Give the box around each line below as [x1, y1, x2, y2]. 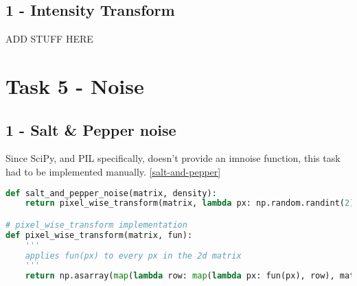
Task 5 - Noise [5, 71, 144, 99]
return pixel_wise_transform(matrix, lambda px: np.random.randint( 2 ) [25, 198, 355, 208]
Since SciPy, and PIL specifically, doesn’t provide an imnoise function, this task [5, 151, 341, 165]
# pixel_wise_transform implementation [5, 219, 187, 230]
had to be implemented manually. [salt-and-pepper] [5, 164, 221, 178]
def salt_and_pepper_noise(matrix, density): [5, 188, 217, 198]
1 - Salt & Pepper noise [5, 119, 176, 140]
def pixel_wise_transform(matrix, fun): [5, 230, 193, 240]
